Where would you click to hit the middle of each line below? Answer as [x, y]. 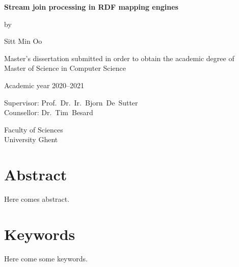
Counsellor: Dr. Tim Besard [49, 112]
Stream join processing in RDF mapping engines [91, 7]
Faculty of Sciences [34, 129]
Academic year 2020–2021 [44, 85]
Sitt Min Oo [23, 41]
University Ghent [31, 139]
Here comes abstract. [37, 199]
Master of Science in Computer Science [65, 68]
